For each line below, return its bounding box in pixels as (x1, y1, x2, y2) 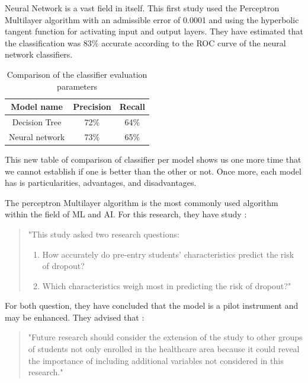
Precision (73, 100, 111, 113)
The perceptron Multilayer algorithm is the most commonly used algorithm (5, 196, 278, 208)
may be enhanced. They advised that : (5, 311, 145, 323)
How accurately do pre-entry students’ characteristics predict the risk (42, 248, 294, 260)
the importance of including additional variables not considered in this (28, 354, 284, 366)
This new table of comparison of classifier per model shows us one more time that (5, 153, 301, 165)
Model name (11, 100, 63, 113)
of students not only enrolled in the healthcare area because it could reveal (28, 343, 300, 355)
